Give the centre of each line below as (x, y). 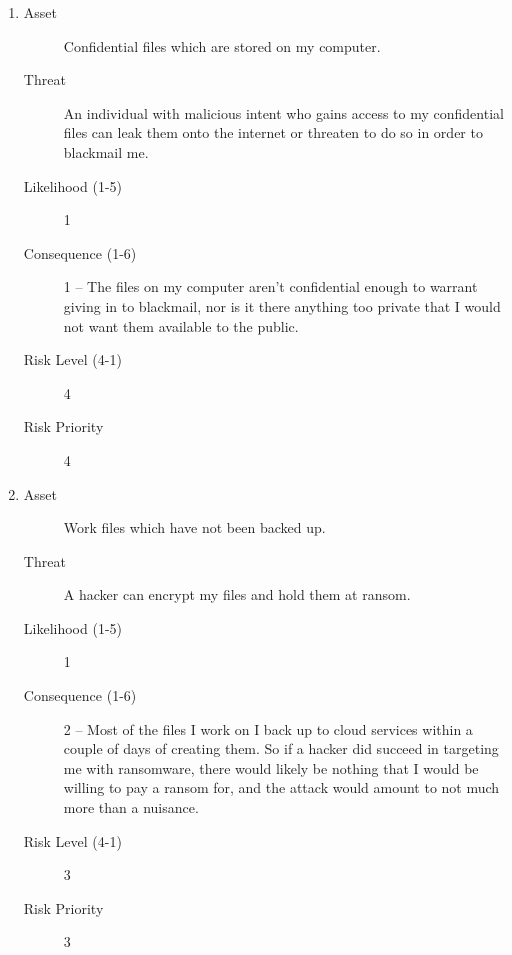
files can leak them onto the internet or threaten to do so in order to (273, 132)
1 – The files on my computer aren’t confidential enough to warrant (270, 286)
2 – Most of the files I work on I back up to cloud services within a (268, 728)
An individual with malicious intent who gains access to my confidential (283, 112)
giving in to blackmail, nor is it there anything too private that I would (282, 305)
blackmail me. (106, 151)
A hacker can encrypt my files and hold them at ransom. (237, 594)
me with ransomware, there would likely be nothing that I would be (271, 767)
